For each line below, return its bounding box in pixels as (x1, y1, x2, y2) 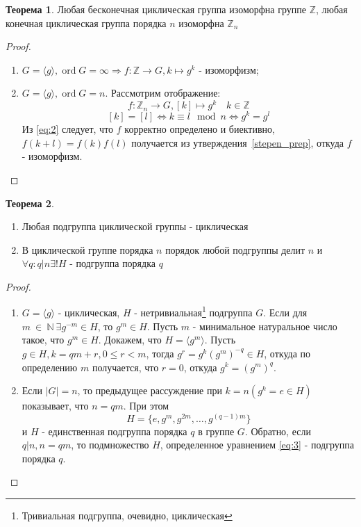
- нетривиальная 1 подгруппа (134, 303, 253, 320)
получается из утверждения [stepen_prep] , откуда (131, 135, 344, 149)
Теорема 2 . (6, 195, 54, 210)
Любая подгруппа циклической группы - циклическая (22, 219, 249, 234)
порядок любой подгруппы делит (165, 242, 305, 257)
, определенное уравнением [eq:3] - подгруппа (160, 437, 354, 452)
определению (22, 359, 78, 374)
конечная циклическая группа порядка (6, 15, 167, 30)
